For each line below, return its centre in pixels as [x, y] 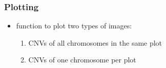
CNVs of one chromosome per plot [82, 60]
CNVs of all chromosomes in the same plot [95, 42]
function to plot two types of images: [74, 26]
